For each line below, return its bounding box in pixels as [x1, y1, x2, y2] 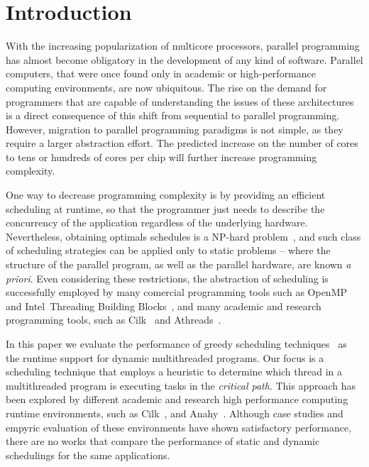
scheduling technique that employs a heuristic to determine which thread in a [6, 364, 343, 379]
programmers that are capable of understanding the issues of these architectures [6, 94, 354, 109]
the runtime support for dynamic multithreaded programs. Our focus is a [6, 350, 324, 365]
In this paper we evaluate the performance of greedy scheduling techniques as [6, 336, 347, 351]
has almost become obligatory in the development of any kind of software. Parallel [6, 52, 363, 67]
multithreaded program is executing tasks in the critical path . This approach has [6, 378, 356, 392]
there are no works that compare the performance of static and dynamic [6, 434, 320, 449]
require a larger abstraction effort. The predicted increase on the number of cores [6, 136, 358, 150]
